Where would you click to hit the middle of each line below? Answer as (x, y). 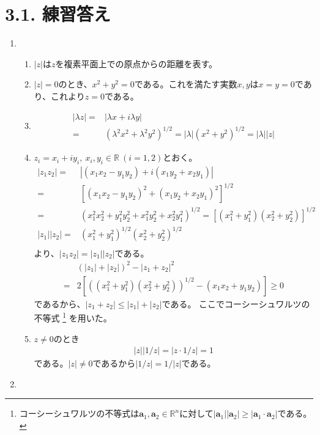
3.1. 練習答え (58, 14)
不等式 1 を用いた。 (73, 317)
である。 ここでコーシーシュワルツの (236, 303)
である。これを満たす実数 (186, 84)
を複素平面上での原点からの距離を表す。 (136, 63)
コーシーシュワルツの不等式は (79, 413)
